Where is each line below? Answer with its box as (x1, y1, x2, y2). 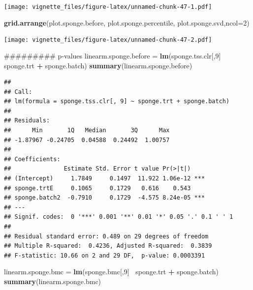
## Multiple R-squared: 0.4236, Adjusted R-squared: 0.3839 (4, 242, 212, 250)
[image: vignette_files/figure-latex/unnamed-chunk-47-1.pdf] (4, 3, 212, 10)
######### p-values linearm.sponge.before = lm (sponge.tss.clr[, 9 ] (4, 50, 221, 60)
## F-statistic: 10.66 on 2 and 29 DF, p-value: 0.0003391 (4, 252, 205, 259)
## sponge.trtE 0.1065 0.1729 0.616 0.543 (4, 184, 191, 192)
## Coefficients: (4, 155, 61, 163)
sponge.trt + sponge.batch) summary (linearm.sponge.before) (4, 60, 192, 70)
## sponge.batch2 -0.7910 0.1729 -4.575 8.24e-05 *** (4, 194, 205, 202)
